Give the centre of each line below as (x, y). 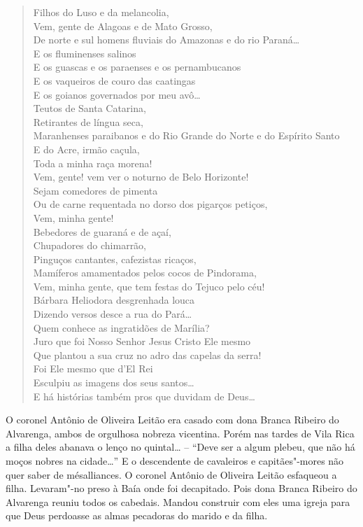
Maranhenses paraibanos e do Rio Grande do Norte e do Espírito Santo (186, 135)
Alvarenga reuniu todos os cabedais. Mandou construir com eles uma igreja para (178, 501)
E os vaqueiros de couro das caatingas (114, 80)
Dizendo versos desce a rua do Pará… (113, 314)
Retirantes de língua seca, (88, 121)
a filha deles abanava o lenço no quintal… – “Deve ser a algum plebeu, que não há (180, 447)
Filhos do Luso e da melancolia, (101, 12)
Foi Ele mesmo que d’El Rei (93, 368)
